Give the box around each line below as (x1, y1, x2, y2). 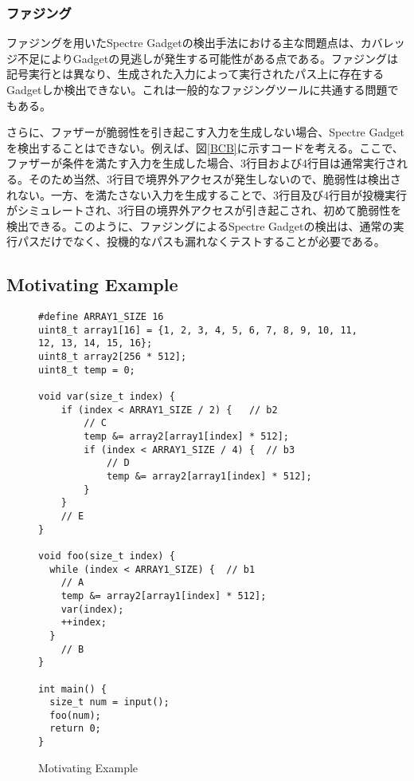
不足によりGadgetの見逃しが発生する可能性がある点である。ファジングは (17, 49, 399, 66)
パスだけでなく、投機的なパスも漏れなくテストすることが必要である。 (17, 233, 385, 250)
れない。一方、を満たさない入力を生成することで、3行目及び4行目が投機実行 (6, 186, 408, 203)
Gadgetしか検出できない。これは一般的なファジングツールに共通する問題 (6, 81, 388, 97)
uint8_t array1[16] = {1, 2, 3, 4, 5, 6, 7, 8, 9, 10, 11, (38, 324, 357, 336)
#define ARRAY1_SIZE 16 (38, 311, 164, 323)
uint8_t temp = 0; (38, 364, 135, 376)
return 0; (49, 723, 101, 735)
